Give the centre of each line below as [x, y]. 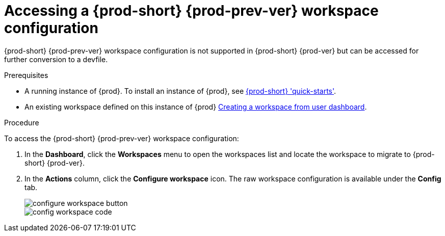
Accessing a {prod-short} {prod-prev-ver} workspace [191, 11]
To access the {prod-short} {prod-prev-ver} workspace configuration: [122, 138]
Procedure [22, 122]
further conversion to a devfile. [56, 59]
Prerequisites [26, 75]
